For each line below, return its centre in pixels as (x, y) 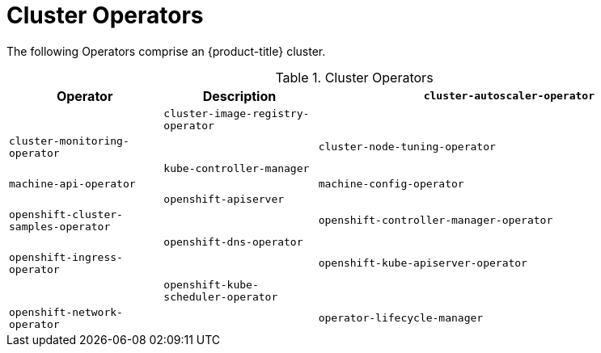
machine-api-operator (72, 183)
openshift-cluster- (66, 214)
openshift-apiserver (224, 199)
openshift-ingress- (66, 257)
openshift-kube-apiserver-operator (423, 263)
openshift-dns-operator (233, 242)
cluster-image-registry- (237, 113)
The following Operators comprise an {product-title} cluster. (166, 51)
